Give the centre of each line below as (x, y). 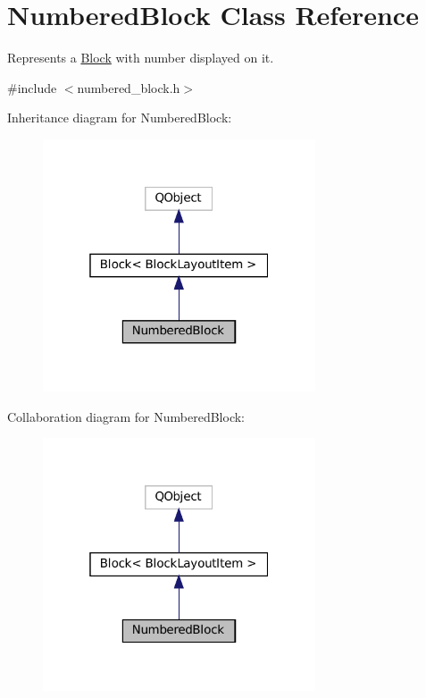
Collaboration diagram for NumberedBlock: (126, 416)
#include (32, 87)
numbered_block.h (129, 87)
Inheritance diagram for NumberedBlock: (120, 118)
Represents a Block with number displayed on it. (141, 58)
